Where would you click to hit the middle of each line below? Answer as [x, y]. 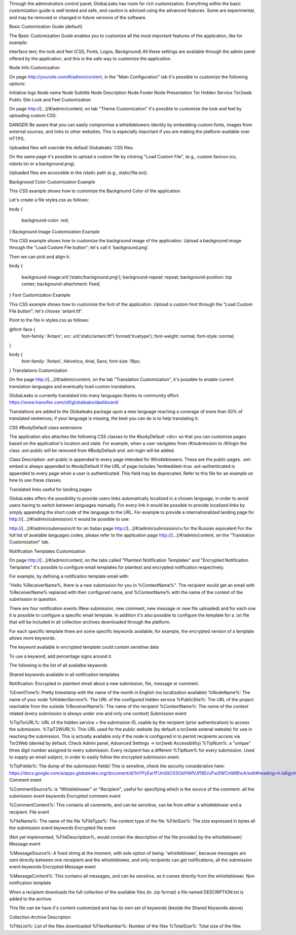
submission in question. [33, 599]
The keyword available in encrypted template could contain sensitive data [84, 647]
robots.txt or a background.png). [42, 164]
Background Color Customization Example [52, 182]
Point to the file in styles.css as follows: [49, 320]
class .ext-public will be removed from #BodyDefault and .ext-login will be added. [92, 450]
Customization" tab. [29, 542]
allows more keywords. [33, 638]
